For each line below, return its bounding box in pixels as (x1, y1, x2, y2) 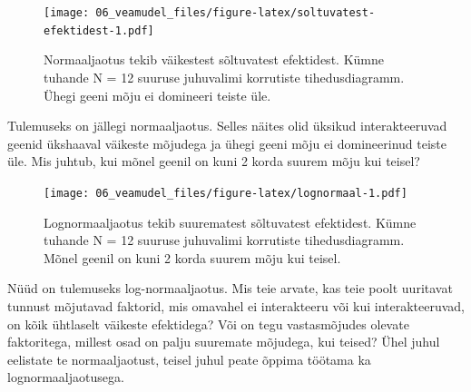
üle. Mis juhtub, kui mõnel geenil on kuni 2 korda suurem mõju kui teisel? (7, 152, 420, 171)
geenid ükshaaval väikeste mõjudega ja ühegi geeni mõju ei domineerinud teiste (7, 133, 447, 152)
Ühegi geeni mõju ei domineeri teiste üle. (44, 85, 271, 104)
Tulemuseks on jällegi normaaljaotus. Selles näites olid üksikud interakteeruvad (7, 116, 447, 135)
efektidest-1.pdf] (44, 24, 154, 37)
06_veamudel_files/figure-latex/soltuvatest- (95, 6, 376, 19)
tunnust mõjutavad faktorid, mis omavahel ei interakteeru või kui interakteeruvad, (7, 296, 465, 315)
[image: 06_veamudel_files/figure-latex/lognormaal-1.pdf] (44, 186, 407, 200)
